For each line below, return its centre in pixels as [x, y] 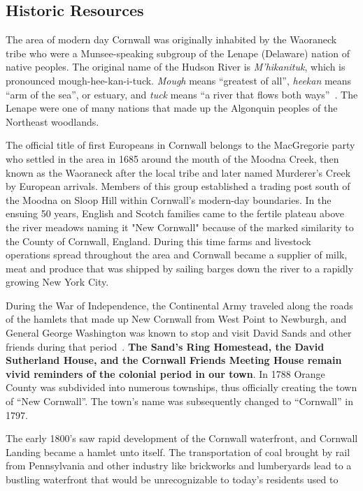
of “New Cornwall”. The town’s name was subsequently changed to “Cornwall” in [179, 401]
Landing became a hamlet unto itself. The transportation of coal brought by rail [178, 452]
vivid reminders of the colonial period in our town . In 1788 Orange [165, 373]
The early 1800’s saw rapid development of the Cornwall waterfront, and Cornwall [182, 438]
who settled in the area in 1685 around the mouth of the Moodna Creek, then [172, 158]
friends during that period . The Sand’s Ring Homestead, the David [165, 346]
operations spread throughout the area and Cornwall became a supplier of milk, [177, 255]
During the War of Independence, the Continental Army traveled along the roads [179, 305]
